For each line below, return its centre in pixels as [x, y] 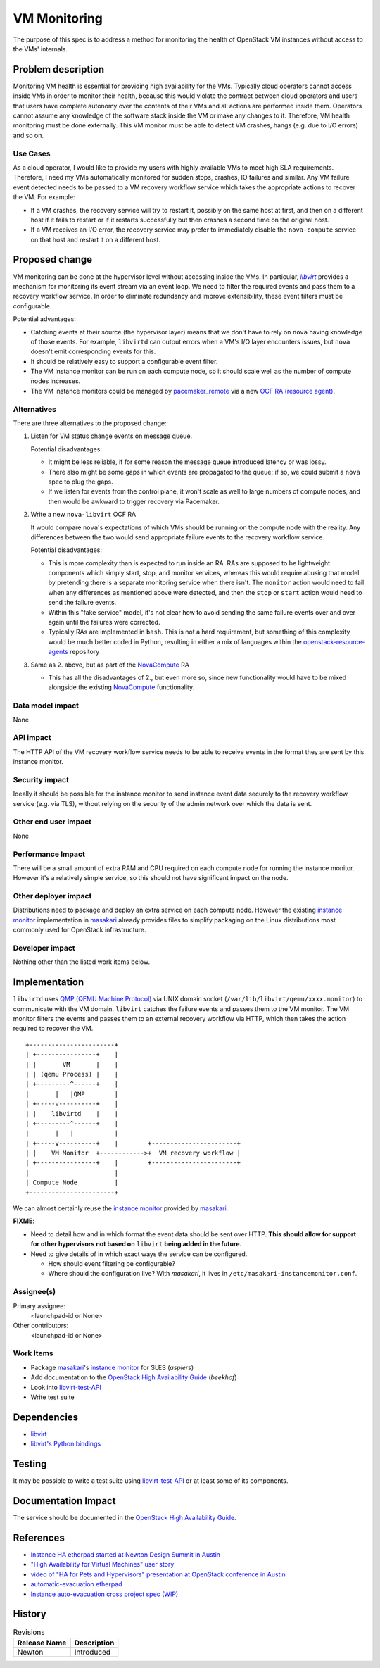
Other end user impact [52, 822]
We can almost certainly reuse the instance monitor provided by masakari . [121, 1208]
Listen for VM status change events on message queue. [112, 436]
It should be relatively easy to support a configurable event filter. [124, 361]
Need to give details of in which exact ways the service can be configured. [139, 1254]
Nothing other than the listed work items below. [82, 962]
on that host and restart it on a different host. [96, 239]
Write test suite [52, 1397]
